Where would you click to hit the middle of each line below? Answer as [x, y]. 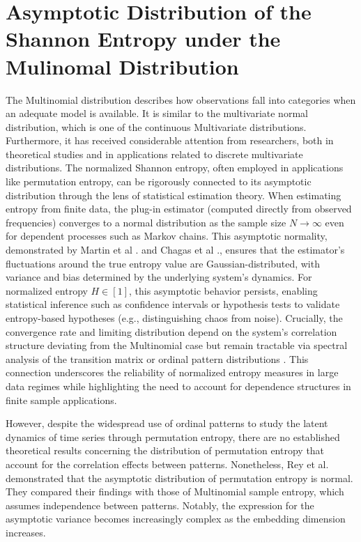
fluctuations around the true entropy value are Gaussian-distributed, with [163, 263]
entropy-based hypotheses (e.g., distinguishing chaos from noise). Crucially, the [174, 318]
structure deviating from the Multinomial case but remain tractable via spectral [177, 345]
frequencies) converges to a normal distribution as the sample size [146, 222]
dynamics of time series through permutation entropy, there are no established [173, 436]
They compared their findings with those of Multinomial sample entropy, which [175, 491]
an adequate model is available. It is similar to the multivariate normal [157, 113]
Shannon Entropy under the [143, 39]
